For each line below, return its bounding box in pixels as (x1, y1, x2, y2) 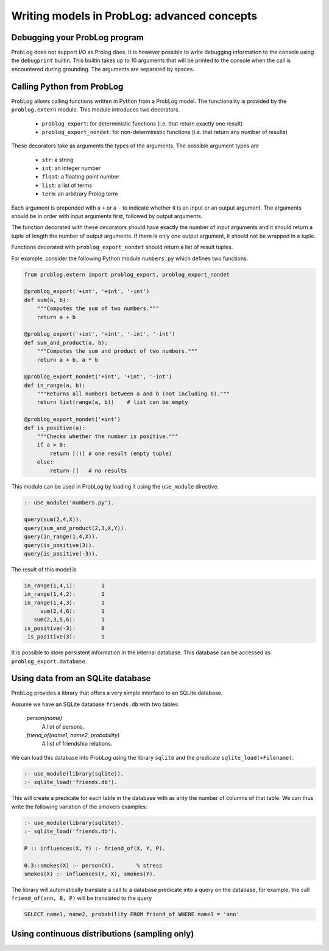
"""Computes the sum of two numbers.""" (37, 305, 160, 312)
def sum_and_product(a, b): (24, 339, 108, 346)
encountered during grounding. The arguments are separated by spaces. (11, 65, 195, 72)
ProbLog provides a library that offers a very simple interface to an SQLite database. (11, 689, 223, 697)
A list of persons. (41, 723, 85, 730)
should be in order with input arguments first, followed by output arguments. (11, 213, 203, 220)
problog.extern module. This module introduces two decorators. (11, 106, 180, 113)
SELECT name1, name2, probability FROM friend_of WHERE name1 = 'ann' (24, 911, 240, 918)
